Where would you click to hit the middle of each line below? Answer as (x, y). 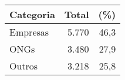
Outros (24, 66)
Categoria (32, 14)
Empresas (29, 32)
